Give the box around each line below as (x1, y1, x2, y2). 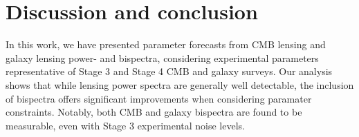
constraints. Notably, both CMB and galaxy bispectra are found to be (6, 105, 302, 119)
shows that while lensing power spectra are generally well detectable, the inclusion (6, 77, 354, 92)
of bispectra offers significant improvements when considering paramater (6, 91, 312, 105)
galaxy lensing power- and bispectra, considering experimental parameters (6, 50, 319, 65)
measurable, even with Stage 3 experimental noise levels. (6, 118, 245, 132)
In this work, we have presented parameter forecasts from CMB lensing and (6, 37, 326, 52)
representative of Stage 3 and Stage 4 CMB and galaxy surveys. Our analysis (6, 64, 333, 78)
